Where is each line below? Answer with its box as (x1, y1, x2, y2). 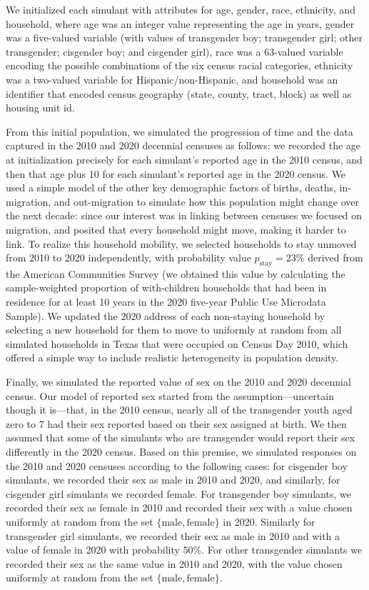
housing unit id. (6, 100, 75, 115)
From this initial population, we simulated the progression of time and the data (6, 124, 353, 139)
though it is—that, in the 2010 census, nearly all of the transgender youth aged (6, 402, 353, 417)
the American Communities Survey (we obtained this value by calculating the (6, 266, 345, 281)
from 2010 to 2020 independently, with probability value (6, 250, 251, 265)
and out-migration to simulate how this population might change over (54, 194, 359, 209)
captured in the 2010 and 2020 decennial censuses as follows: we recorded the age (6, 138, 361, 153)
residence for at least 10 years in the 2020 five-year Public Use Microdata (6, 294, 326, 309)
